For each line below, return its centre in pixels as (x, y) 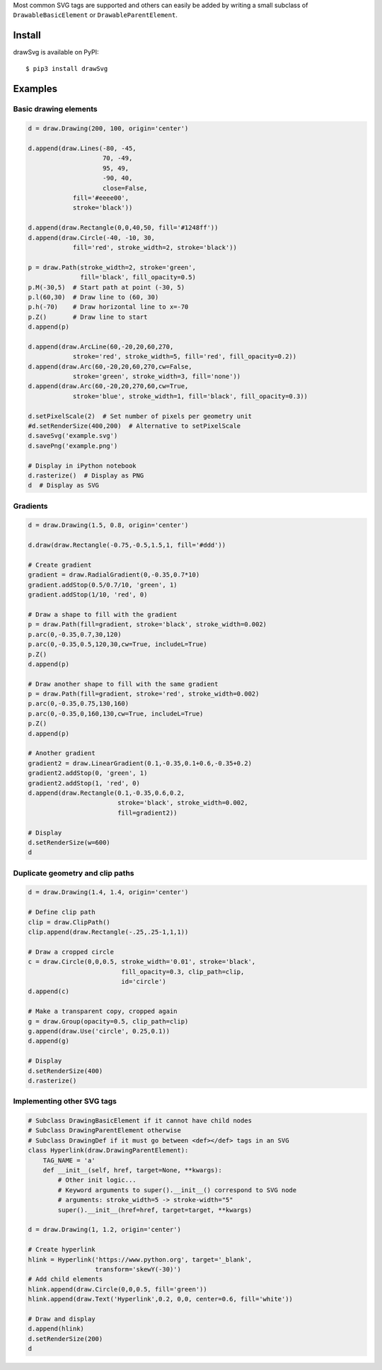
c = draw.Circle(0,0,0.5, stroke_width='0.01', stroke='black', (142, 962)
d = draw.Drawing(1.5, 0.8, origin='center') (108, 525)
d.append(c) (49, 991)
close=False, (125, 188)
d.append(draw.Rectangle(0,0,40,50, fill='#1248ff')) (123, 228)
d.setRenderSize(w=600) (69, 842)
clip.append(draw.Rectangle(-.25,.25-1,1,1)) (108, 932)
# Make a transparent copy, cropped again (103, 1012)
